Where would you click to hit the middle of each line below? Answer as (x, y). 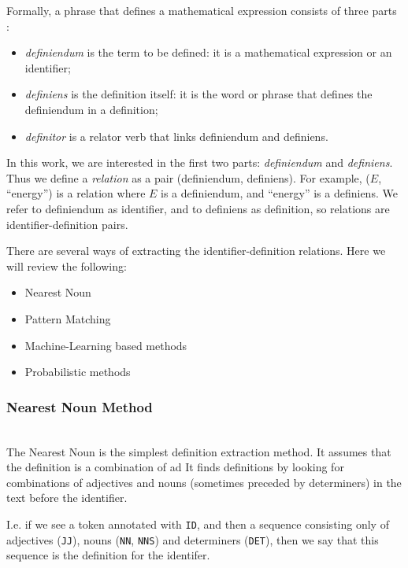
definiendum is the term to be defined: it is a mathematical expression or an (208, 52)
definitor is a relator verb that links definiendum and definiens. (176, 136)
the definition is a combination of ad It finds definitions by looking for (175, 467)
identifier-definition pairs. (67, 224)
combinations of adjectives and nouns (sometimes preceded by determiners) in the (204, 482)
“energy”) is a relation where (76, 193)
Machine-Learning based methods (106, 345)
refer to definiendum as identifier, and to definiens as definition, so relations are (198, 208)
